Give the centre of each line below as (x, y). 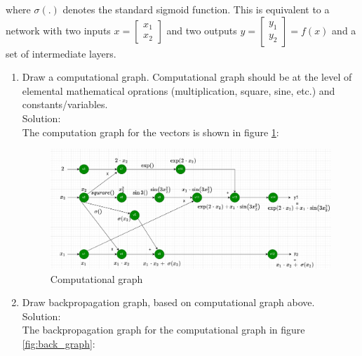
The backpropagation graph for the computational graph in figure (163, 330)
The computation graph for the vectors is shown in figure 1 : (150, 132)
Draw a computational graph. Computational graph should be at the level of (187, 77)
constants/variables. (65, 104)
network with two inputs (58, 30)
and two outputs (202, 30)
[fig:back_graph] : (59, 343)
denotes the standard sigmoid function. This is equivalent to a (196, 9)
